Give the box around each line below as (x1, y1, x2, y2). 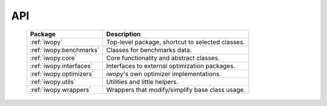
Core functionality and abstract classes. (106, 53, 220, 62)
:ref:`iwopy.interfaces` (30, 61, 93, 70)
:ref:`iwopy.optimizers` (30, 70, 94, 78)
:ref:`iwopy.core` (30, 53, 77, 62)
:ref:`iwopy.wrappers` (30, 85, 91, 94)
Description (106, 30, 141, 38)
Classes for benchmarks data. (106, 45, 192, 54)
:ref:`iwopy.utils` (30, 78, 76, 86)
